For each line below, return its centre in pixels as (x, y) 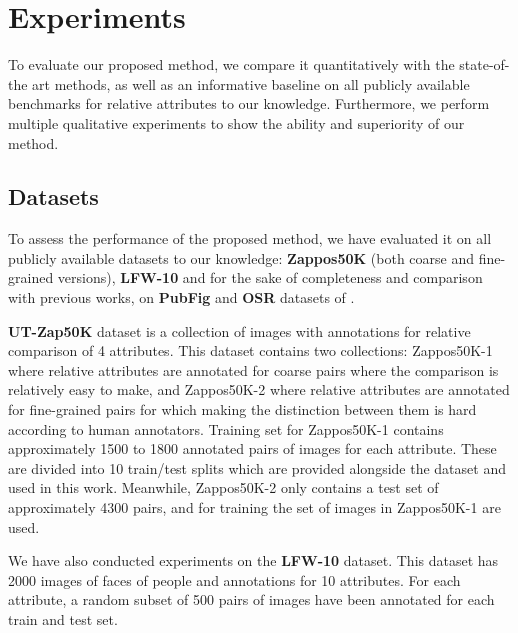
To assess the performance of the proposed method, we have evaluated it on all (250, 238)
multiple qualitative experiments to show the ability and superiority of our (236, 122)
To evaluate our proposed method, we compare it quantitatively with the (231, 64)
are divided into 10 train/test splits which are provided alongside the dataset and (257, 467)
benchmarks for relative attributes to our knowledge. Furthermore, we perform (249, 103)
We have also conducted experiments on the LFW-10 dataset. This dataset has (253, 560)
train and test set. (63, 618)
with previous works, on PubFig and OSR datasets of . (181, 297)
